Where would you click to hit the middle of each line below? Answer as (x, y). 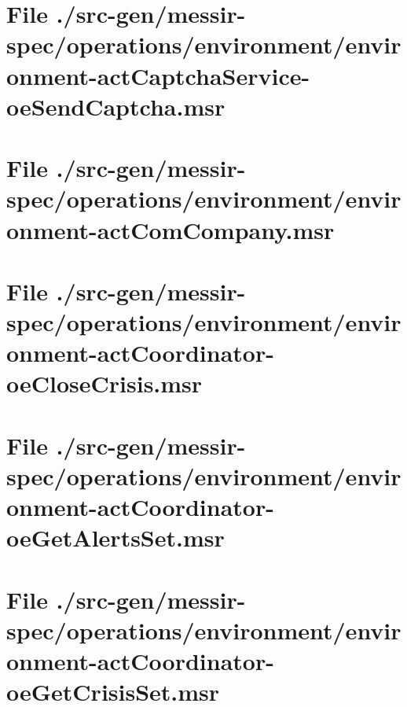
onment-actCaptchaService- (158, 75)
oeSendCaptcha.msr (116, 106)
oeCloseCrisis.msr (104, 383)
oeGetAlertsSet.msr (115, 538)
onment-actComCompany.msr (170, 229)
